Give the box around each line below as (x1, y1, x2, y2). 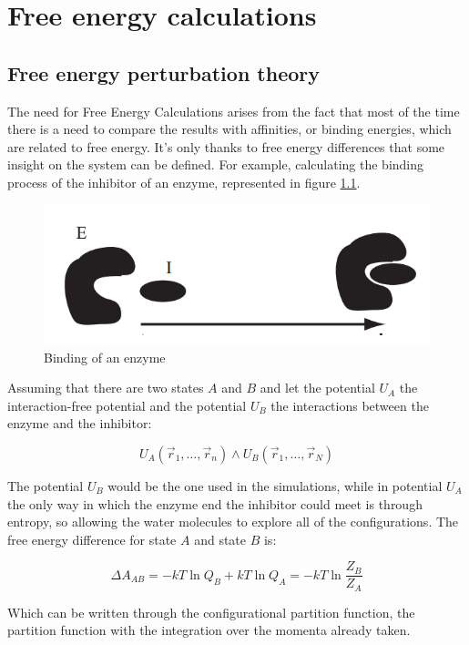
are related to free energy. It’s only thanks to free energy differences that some (7, 137, 445, 156)
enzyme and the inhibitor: (7, 414, 152, 433)
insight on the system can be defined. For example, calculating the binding (7, 155, 424, 174)
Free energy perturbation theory (7, 58, 320, 87)
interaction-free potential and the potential (7, 395, 247, 415)
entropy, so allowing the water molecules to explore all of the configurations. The (7, 512, 459, 531)
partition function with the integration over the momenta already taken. (7, 620, 411, 640)
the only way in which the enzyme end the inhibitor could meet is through (7, 494, 423, 513)
